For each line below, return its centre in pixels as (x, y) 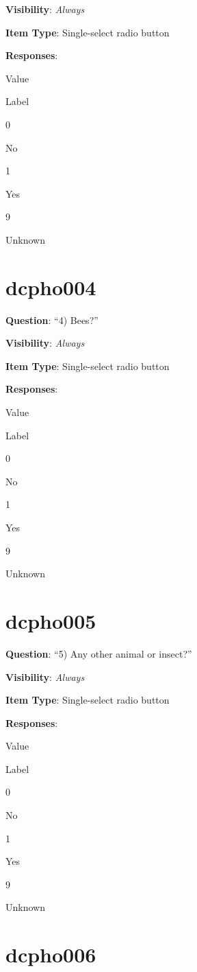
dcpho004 (51, 287)
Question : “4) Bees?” (52, 320)
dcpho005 (51, 620)
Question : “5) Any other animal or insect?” (99, 653)
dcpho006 (51, 954)
